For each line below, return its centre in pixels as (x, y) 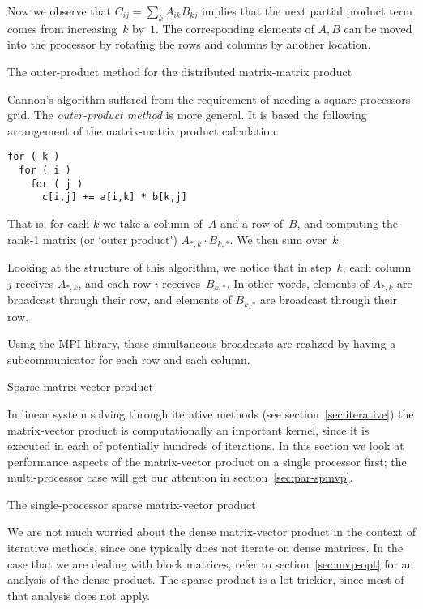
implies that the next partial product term (307, 11)
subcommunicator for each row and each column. (129, 359)
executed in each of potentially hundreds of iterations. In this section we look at (206, 446)
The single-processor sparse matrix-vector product (132, 504)
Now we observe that (60, 11)
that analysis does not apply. (79, 595)
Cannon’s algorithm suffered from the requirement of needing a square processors (209, 99)
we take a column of (152, 223)
